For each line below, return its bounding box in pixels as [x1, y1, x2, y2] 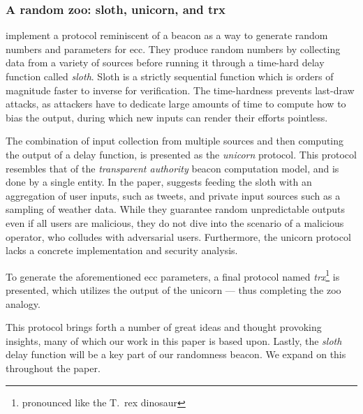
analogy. [6, 296, 40, 311]
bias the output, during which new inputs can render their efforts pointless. [6, 110, 328, 124]
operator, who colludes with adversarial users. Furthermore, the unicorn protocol [6, 229, 351, 244]
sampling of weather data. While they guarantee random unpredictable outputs [6, 202, 346, 216]
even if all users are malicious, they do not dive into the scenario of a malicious [6, 215, 344, 230]
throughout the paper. [6, 360, 101, 375]
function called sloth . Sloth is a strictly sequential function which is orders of [6, 69, 334, 83]
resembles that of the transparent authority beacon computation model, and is [6, 161, 339, 175]
